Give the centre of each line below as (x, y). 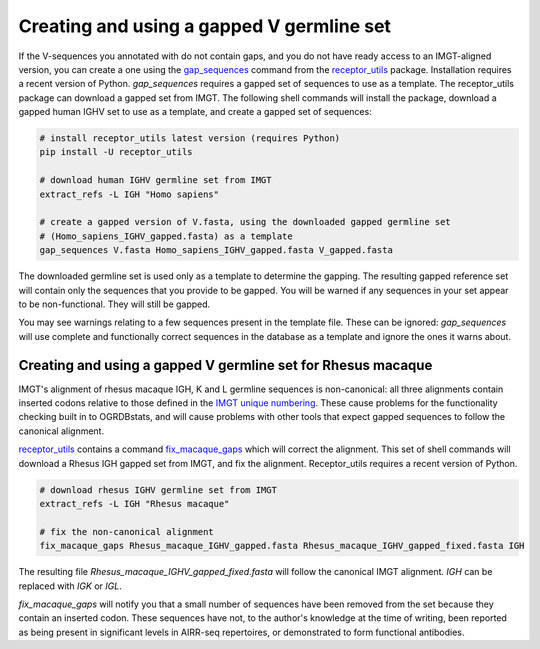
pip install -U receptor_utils (116, 152)
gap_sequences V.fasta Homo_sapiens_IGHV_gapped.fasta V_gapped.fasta (216, 250)
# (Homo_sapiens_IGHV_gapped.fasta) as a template (166, 236)
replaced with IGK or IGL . (70, 586)
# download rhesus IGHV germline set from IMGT (158, 489)
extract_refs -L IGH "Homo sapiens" (129, 194)
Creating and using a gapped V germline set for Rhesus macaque (225, 365)
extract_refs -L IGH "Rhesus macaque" (134, 503)
